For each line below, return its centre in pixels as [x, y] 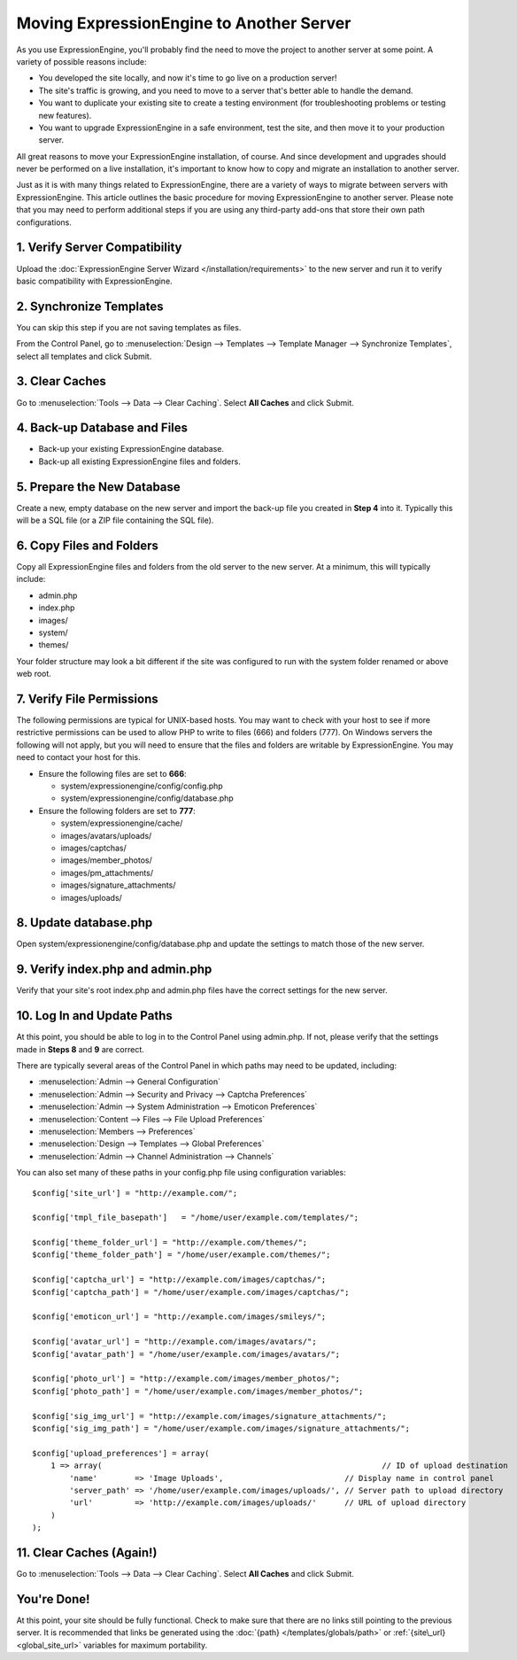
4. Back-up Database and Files [102, 428]
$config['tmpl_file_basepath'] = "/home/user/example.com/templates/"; [196, 1218]
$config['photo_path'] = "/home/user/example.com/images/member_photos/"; [198, 1391]
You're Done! [53, 1599]
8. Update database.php [85, 923]
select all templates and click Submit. [84, 356]
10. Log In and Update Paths [94, 1016]
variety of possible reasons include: [81, 61]
